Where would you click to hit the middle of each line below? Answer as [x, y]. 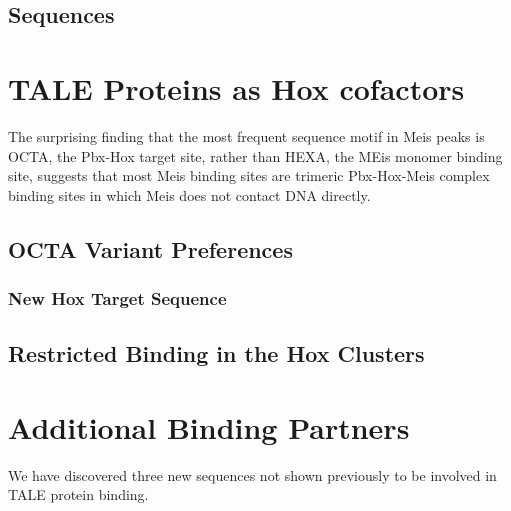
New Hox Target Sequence [117, 297]
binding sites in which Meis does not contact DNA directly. [189, 194]
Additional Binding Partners [209, 426]
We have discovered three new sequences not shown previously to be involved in [252, 474]
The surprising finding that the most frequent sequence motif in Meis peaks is [246, 135]
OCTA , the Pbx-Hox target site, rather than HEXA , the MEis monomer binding [255, 155]
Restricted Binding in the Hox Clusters [216, 353]
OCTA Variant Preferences [150, 248]
